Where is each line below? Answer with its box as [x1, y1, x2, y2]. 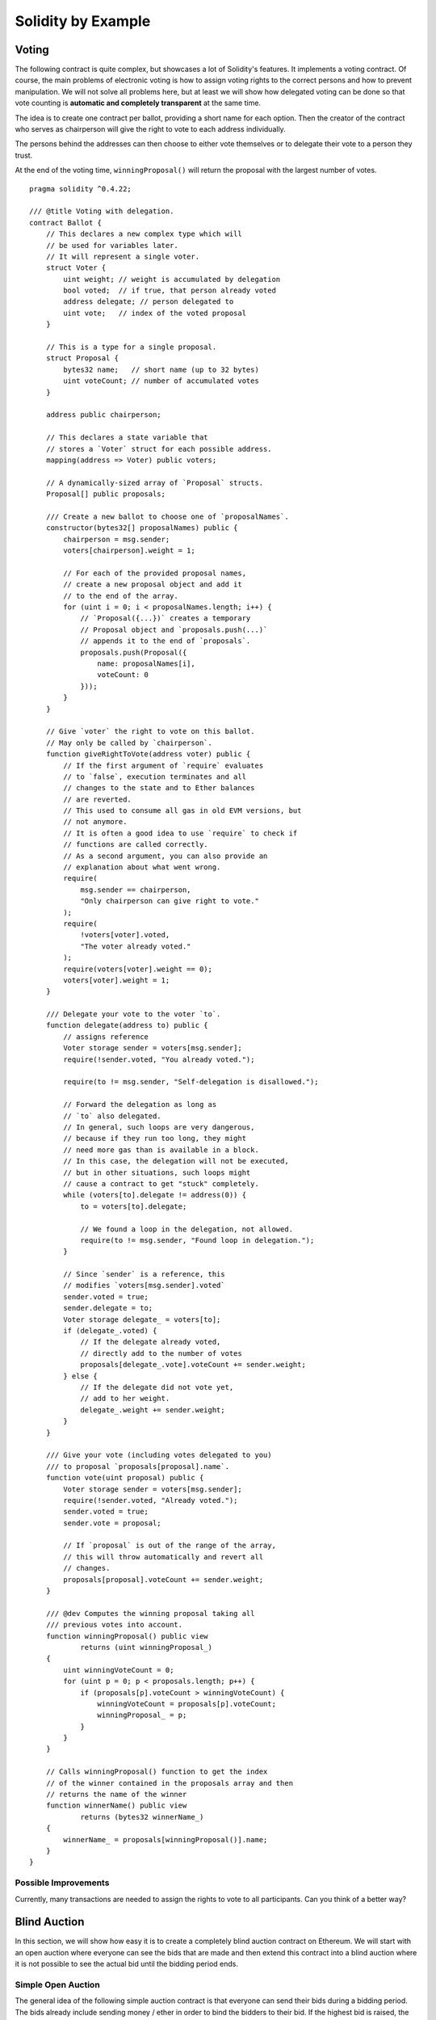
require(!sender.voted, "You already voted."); [63, 1054, 255, 1064]
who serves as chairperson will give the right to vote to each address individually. [15, 124, 286, 134]
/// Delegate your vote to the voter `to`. [45, 1010, 221, 1019]
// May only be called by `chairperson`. [45, 738, 213, 747]
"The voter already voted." [80, 941, 191, 951]
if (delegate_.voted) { [63, 1326, 157, 1336]
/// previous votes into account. [45, 1620, 183, 1630]
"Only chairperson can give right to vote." [80, 897, 260, 906]
